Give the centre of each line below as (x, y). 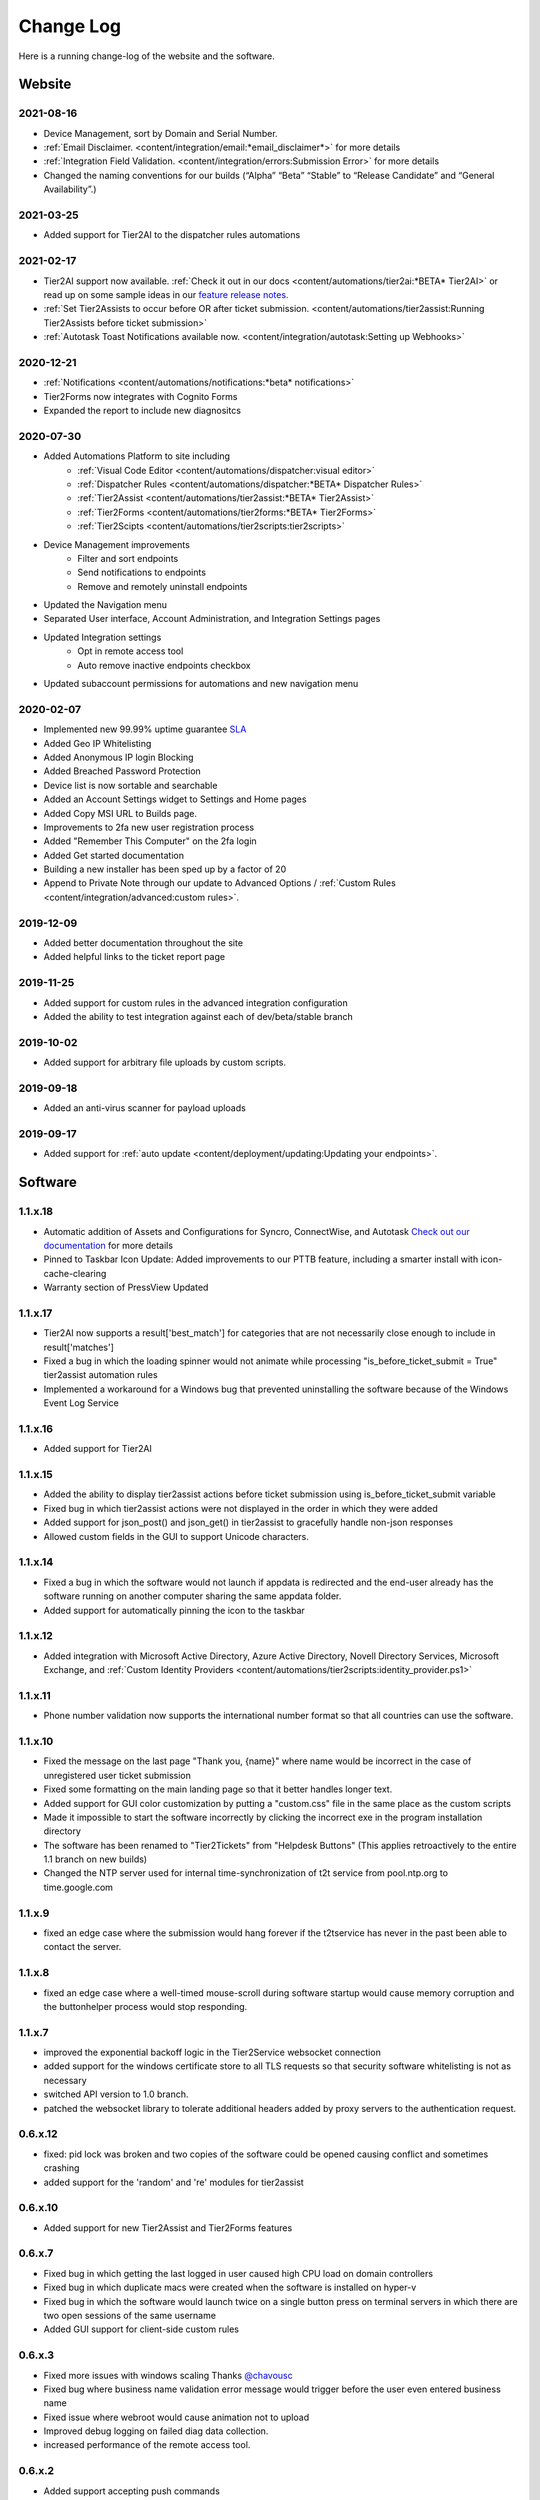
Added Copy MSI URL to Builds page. (120, 813)
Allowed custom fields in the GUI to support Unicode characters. (176, 1536)
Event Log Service (81, 1403)
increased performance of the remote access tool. (147, 2445)
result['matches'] (79, 1347)
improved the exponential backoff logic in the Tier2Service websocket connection (212, 2052)
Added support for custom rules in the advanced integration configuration (196, 1002)
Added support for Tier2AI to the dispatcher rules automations (172, 235)
